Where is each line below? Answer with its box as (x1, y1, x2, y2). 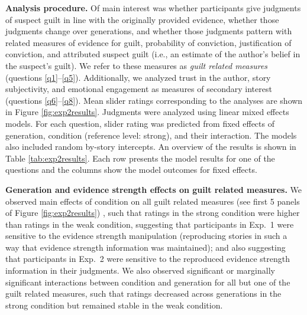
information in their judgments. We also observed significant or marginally (5, 264, 275, 277)
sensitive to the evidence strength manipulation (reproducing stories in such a (5, 229, 287, 242)
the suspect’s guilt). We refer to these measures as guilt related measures (5, 59, 268, 71)
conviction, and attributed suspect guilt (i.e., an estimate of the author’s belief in (5, 48, 300, 60)
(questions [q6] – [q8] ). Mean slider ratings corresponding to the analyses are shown (5, 94, 303, 106)
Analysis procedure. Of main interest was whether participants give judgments (5, 2, 301, 14)
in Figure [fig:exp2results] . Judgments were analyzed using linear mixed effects (5, 106, 289, 118)
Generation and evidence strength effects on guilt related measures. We (5, 183, 302, 195)
